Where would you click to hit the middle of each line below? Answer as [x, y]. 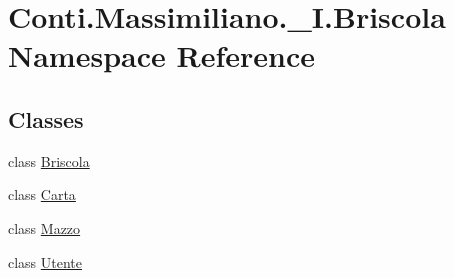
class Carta [42, 194]
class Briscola [49, 160]
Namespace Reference [161, 55]
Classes [46, 118]
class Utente [45, 261]
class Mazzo [44, 227]
